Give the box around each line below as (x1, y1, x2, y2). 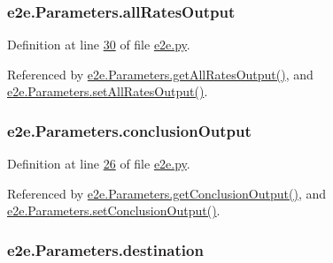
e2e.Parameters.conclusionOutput (7, 119, 252, 141)
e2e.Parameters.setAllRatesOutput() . (7, 82, 208, 101)
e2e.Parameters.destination (7, 238, 204, 260)
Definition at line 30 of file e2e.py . (7, 35, 190, 54)
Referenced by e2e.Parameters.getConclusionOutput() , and (7, 184, 327, 202)
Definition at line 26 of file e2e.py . (7, 154, 190, 173)
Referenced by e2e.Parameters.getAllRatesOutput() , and (7, 64, 314, 83)
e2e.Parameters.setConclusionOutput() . (7, 201, 221, 220)
